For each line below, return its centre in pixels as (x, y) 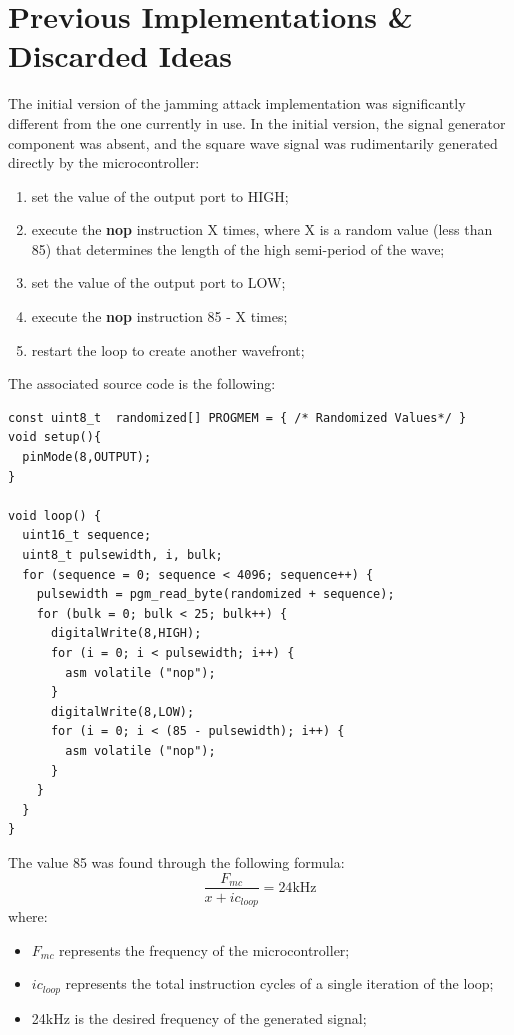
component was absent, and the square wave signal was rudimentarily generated (253, 142)
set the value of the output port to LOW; (158, 282)
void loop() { (55, 515)
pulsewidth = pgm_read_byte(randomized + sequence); (215, 594)
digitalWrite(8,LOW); (122, 711)
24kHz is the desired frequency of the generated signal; (199, 1017)
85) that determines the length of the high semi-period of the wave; (238, 248)
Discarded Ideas (120, 55)
